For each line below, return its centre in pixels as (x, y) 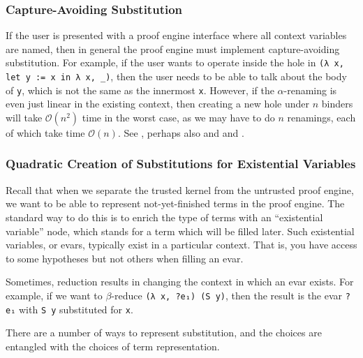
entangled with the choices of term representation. (113, 346)
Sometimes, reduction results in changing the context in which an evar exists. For (180, 282)
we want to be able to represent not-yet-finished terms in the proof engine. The (175, 203)
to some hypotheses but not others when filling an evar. (125, 258)
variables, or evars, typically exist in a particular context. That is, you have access (181, 245)
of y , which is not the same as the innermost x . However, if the (140, 90)
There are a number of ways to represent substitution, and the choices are (164, 333)
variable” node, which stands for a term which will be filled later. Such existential (180, 231)
